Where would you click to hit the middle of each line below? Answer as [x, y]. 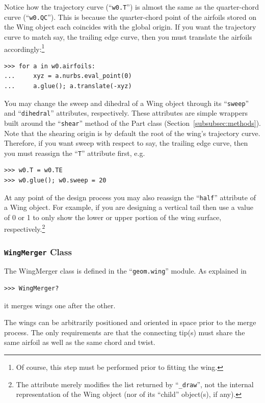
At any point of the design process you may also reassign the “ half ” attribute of [130, 197]
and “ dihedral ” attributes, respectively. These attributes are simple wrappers [126, 113]
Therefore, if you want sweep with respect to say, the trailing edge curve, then [126, 143]
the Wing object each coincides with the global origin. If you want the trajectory [130, 27]
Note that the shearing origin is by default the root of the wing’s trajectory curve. [132, 133]
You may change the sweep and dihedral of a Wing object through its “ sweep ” [127, 103]
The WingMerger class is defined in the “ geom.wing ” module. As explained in [125, 271]
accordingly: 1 [24, 48]
